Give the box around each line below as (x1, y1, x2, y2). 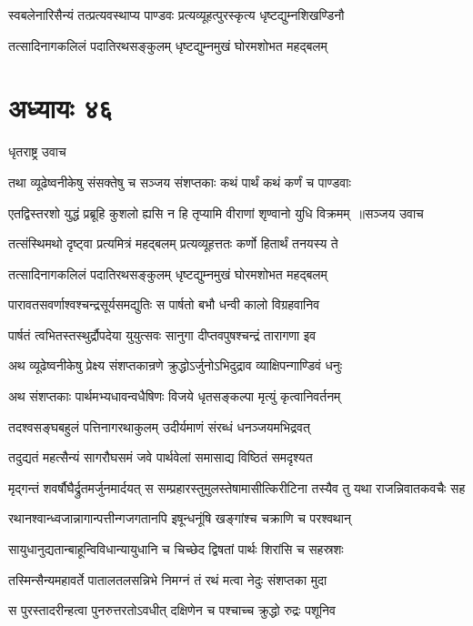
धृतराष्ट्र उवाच (8, 142, 66, 161)
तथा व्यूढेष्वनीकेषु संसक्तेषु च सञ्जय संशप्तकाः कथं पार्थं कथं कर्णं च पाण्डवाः (8, 172, 351, 191)
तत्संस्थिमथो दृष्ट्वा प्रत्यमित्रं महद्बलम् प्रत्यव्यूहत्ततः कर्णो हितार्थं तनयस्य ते (8, 234, 338, 253)
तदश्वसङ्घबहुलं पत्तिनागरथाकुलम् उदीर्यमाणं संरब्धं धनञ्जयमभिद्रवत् (8, 417, 310, 436)
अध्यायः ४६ (8, 89, 114, 126)
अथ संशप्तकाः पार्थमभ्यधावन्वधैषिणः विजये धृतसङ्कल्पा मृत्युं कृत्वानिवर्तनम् (8, 387, 341, 406)
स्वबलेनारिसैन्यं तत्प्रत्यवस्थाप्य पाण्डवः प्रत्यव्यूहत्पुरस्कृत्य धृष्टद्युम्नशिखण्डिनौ (8, 5, 345, 24)
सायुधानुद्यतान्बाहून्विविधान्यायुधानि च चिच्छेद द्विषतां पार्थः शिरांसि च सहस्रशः (8, 540, 344, 559)
